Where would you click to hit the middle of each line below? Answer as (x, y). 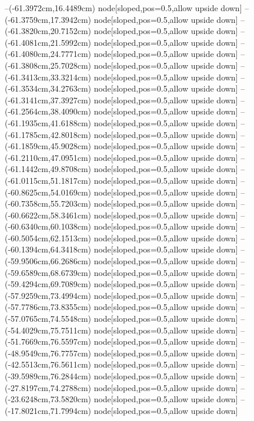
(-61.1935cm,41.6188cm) (48, 122)
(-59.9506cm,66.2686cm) (48, 261)
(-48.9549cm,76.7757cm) (48, 353)
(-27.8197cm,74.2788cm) (48, 387)
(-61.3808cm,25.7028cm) (48, 65)
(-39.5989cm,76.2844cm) (48, 376)
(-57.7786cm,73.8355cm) (48, 307)
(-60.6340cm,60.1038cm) (48, 226)
